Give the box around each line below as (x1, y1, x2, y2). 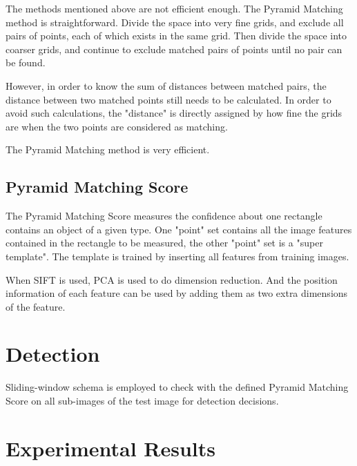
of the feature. (6, 299, 66, 313)
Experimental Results (6, 434, 215, 462)
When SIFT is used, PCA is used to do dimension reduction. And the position (6, 272, 338, 287)
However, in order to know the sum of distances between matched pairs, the (6, 78, 327, 93)
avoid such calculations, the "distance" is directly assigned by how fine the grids (6, 106, 342, 120)
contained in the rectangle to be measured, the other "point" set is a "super (6, 235, 323, 250)
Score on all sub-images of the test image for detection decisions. (6, 394, 279, 408)
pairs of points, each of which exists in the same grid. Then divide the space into (6, 28, 347, 43)
